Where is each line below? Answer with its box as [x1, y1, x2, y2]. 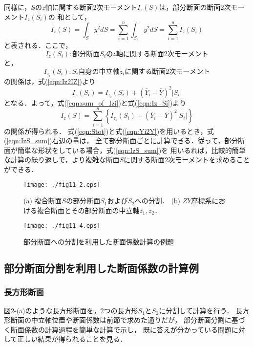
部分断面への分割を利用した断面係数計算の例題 [23, 236, 174, 246]
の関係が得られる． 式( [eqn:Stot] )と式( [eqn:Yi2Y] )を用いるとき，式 [4, 126, 214, 136]
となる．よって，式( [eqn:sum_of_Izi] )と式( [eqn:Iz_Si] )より [4, 97, 187, 108]
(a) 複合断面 [23, 195, 62, 206]
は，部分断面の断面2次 [159, 2, 231, 12]
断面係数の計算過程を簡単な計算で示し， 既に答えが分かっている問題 [10, 324, 232, 334]
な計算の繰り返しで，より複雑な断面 [4, 154, 120, 165]
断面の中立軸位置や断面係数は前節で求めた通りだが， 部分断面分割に [10, 315, 232, 325]
